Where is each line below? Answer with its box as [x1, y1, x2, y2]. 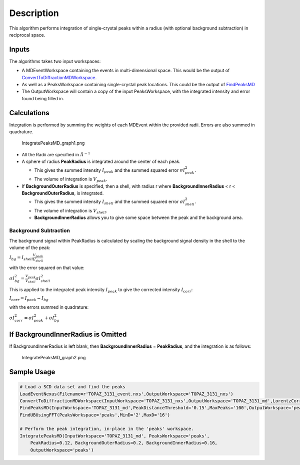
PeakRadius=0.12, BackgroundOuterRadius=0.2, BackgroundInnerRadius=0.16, [30, 440, 217, 446]
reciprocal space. [9, 32, 45, 38]
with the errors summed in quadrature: [9, 304, 89, 310]
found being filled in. [21, 95, 64, 101]
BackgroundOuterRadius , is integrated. [21, 190, 104, 196]
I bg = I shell [9, 255, 33, 262]
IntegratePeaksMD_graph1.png [21, 140, 85, 146]
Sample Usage [9, 367, 55, 376]
